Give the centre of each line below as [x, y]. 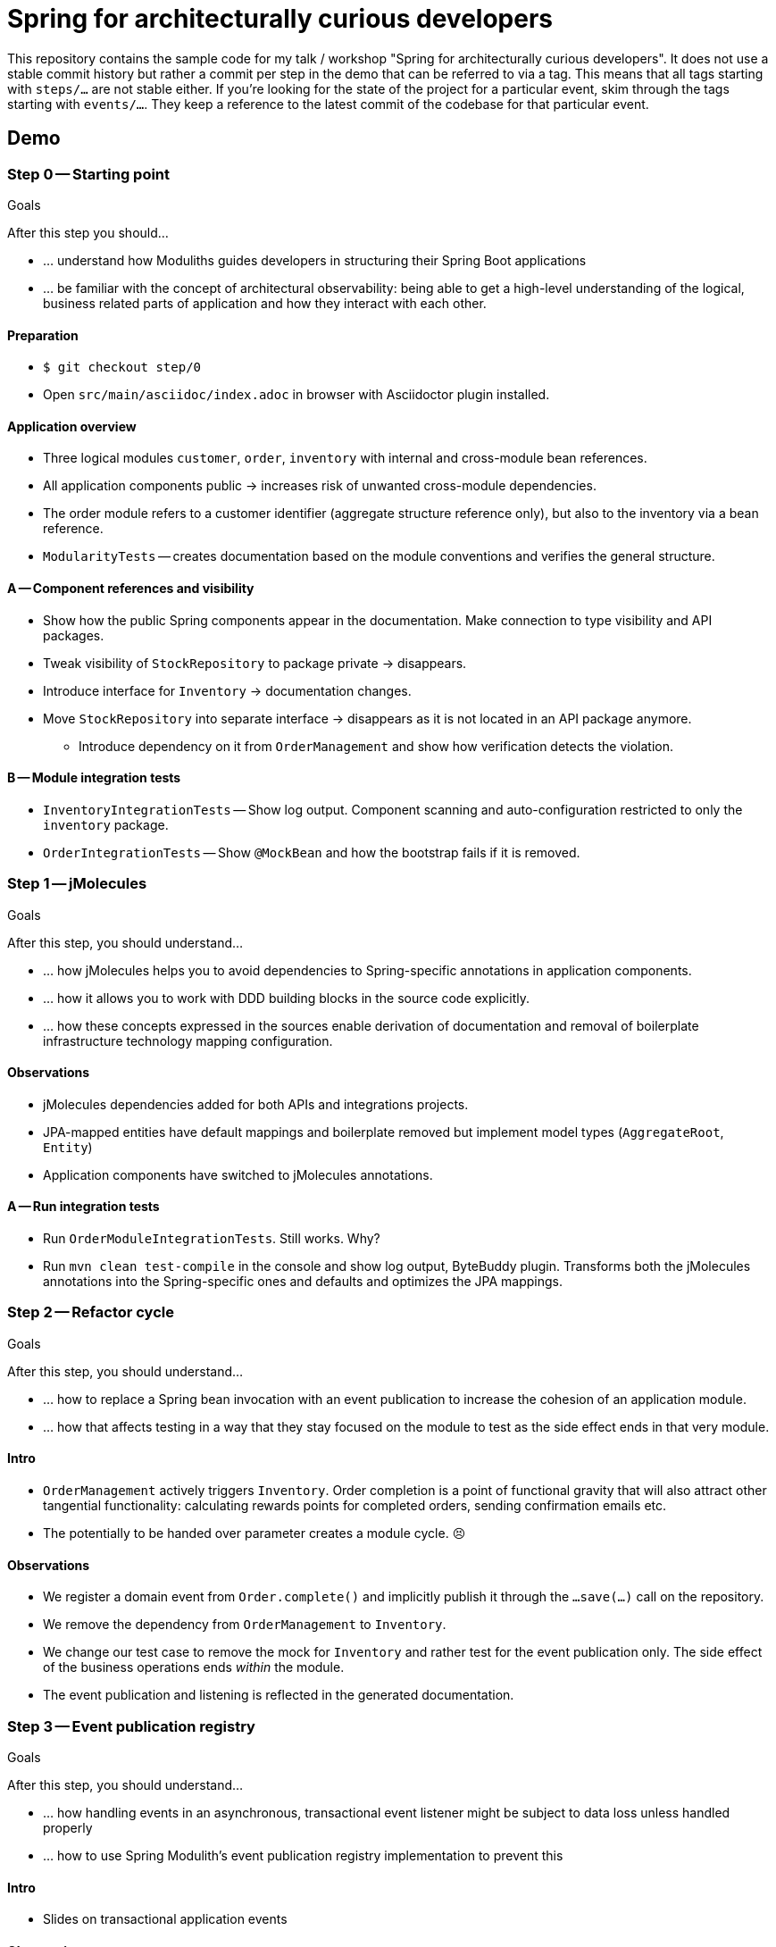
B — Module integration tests [94, 778]
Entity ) [68, 1147]
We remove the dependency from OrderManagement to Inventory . [245, 1625]
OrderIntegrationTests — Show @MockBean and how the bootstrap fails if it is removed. [312, 852]
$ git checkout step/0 [122, 368]
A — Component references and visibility [131, 589]
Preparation [43, 335]
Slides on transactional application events [165, 1919]
